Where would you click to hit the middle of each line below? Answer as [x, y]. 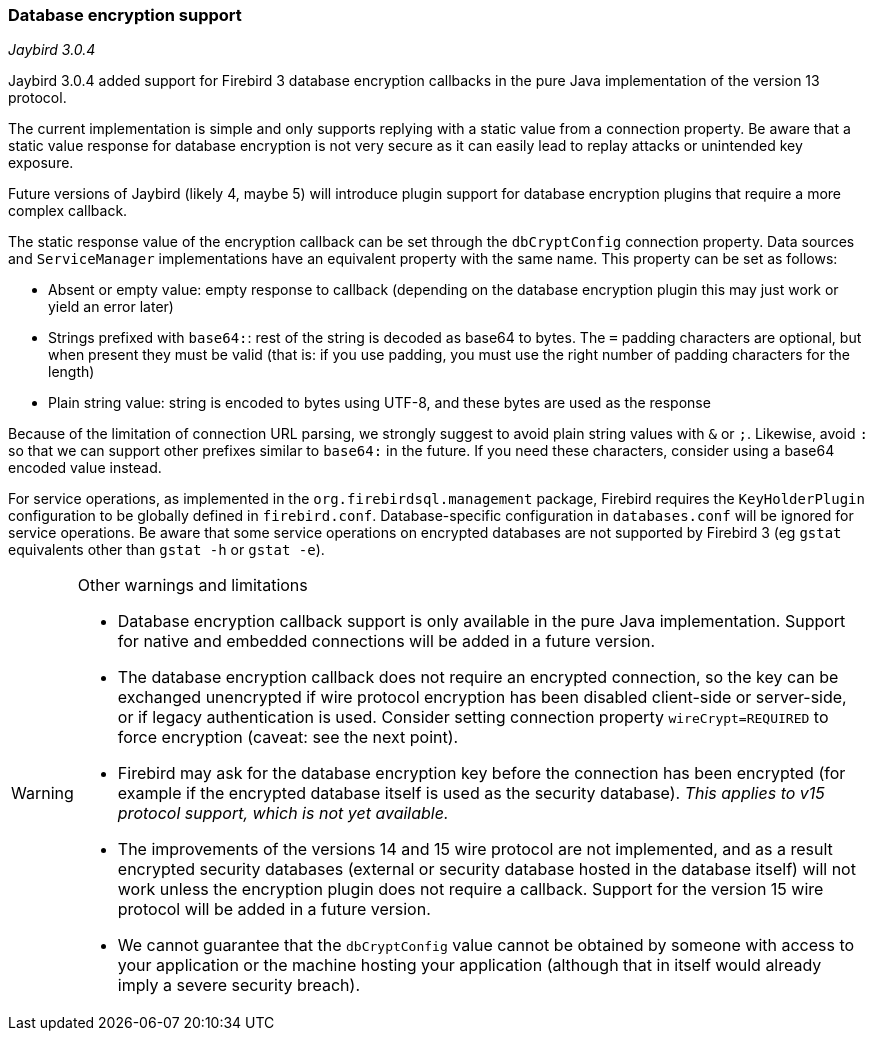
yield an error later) [111, 307]
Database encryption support [125, 15]
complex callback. [68, 211]
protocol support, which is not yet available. [283, 813]
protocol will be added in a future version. [274, 909]
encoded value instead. [85, 468]
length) [71, 372]
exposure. [41, 163]
